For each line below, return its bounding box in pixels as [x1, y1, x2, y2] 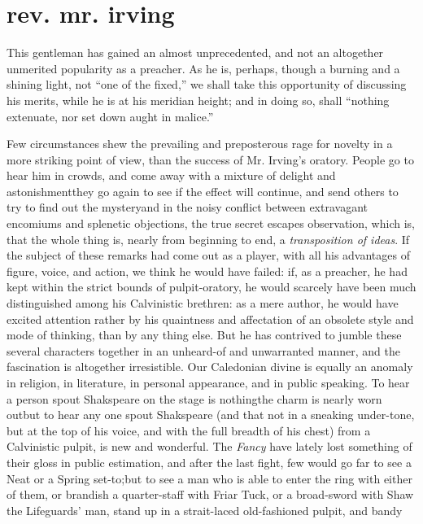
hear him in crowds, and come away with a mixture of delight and [7, 167, 336, 184]
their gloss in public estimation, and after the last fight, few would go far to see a [7, 453, 412, 470]
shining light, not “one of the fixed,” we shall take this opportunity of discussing [7, 76, 407, 93]
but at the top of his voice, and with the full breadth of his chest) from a [7, 421, 371, 439]
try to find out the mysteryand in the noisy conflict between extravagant [7, 199, 368, 216]
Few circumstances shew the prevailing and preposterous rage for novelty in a [7, 135, 393, 152]
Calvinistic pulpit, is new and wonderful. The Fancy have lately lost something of [7, 438, 412, 455]
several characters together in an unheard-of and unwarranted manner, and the [7, 342, 400, 359]
